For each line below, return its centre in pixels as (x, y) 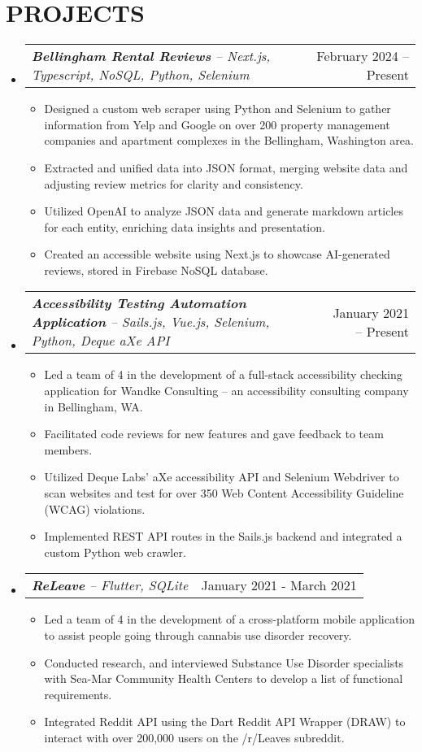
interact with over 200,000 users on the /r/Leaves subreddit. (194, 737)
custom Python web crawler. (115, 552)
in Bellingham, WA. (94, 406)
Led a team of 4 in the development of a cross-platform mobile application (229, 619)
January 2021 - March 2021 (279, 585)
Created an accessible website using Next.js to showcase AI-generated (217, 254)
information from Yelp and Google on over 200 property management (217, 124)
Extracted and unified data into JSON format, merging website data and (226, 167)
